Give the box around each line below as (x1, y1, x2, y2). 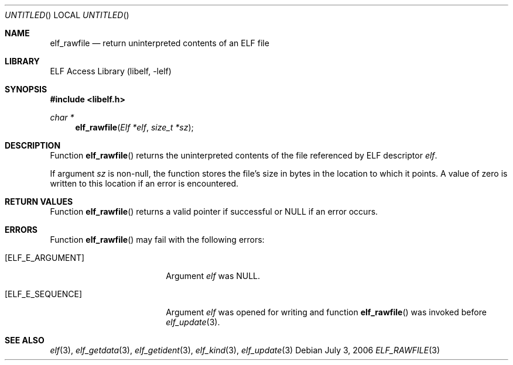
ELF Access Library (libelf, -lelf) (50, 66, 172, 76)
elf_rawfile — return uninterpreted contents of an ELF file (50, 38, 269, 48)
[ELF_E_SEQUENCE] (5, 289, 83, 299)
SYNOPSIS (5, 84, 47, 94)
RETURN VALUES (5, 197, 73, 206)
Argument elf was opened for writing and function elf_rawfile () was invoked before (166, 307, 487, 317)
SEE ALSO (5, 335, 45, 345)
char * (50, 112, 74, 122)
